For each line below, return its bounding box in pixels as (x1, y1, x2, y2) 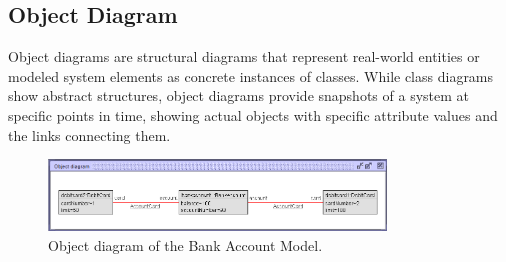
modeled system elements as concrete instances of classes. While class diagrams (8, 65, 494, 86)
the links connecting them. (8, 124, 171, 145)
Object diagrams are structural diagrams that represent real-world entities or (8, 46, 480, 67)
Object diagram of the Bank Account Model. (48, 234, 323, 255)
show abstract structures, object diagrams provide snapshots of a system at (8, 85, 469, 106)
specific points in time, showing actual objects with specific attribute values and (8, 104, 498, 125)
